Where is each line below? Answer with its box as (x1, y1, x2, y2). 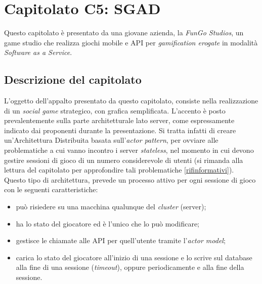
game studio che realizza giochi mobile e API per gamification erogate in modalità (4, 37, 258, 47)
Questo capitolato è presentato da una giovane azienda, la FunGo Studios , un (4, 27, 244, 38)
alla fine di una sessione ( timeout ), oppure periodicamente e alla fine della (16, 262, 244, 272)
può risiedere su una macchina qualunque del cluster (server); (16, 201, 206, 212)
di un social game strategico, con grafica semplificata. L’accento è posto (4, 105, 226, 116)
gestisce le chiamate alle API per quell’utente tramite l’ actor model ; (16, 235, 226, 246)
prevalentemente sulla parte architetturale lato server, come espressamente (4, 115, 235, 126)
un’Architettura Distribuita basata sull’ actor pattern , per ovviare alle (4, 135, 219, 145)
